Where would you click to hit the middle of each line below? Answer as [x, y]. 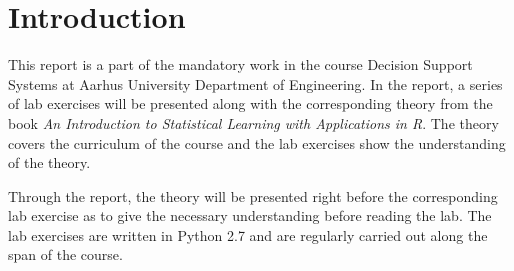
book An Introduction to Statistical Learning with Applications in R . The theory [253, 122]
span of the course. [65, 254]
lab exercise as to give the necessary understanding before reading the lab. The [250, 215]
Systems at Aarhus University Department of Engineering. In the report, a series [255, 83]
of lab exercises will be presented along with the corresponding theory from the [250, 103]
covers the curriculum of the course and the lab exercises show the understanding [257, 142]
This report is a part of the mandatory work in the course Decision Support [240, 64]
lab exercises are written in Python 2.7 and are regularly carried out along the [248, 234]
